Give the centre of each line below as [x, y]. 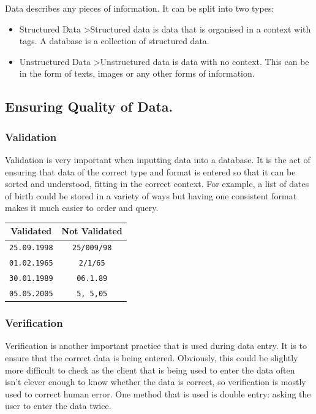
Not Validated [92, 231]
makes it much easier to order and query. [82, 208]
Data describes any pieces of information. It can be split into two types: [140, 8]
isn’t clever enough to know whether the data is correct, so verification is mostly [156, 382]
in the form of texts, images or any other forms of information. [137, 73]
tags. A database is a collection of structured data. [114, 41]
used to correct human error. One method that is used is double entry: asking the [158, 393]
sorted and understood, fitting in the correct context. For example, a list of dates [157, 184]
